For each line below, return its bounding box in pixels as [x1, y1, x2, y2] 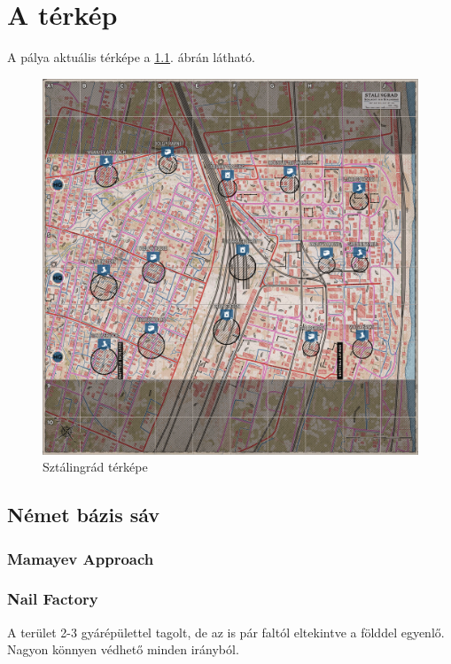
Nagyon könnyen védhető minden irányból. [7, 640, 239, 659]
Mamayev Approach [7, 547, 154, 569]
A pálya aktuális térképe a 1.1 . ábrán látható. [7, 48, 255, 66]
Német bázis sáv [7, 501, 160, 528]
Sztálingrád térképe [43, 457, 148, 476]
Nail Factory [7, 588, 98, 610]
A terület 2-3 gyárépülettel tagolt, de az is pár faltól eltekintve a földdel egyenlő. [7, 622, 445, 641]
